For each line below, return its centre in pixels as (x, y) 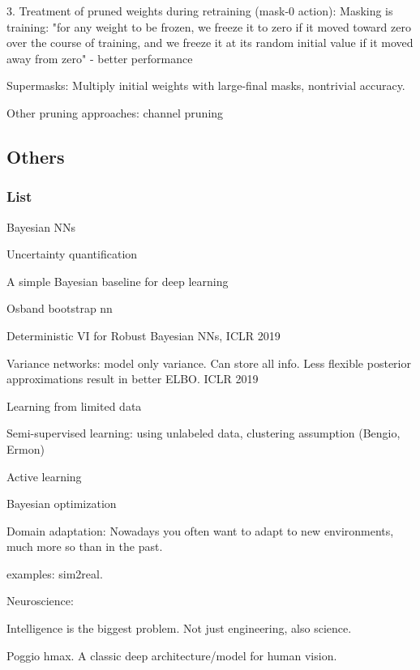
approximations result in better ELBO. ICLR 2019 (133, 379)
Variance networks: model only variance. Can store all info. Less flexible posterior (209, 363)
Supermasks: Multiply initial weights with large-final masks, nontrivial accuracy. (206, 85)
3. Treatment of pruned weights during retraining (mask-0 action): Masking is (200, 11)
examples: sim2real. (55, 573)
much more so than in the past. (85, 546)
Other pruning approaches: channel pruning (115, 112)
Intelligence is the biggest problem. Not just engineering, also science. (179, 628)
